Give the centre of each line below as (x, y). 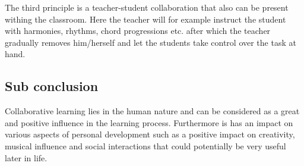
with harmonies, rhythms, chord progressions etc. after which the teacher (138, 31)
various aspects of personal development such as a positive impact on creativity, (150, 134)
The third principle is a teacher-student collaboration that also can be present (147, 7)
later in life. (26, 157)
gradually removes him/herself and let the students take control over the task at (151, 42)
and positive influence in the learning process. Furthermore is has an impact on (149, 122)
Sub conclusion (52, 86)
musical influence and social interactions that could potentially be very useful (145, 145)
